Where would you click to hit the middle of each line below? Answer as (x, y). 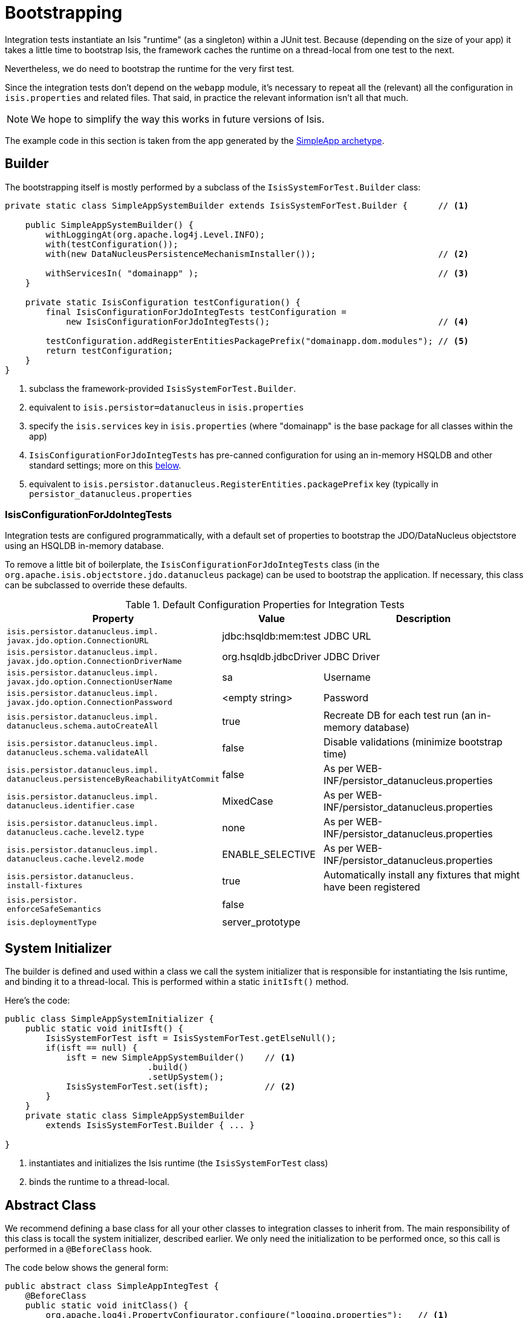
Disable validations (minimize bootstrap (413, 742)
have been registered (372, 887)
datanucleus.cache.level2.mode (75, 859)
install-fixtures (45, 886)
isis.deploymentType (52, 922)
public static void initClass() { (107, 1306)
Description (423, 619)
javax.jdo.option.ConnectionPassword (90, 703)
